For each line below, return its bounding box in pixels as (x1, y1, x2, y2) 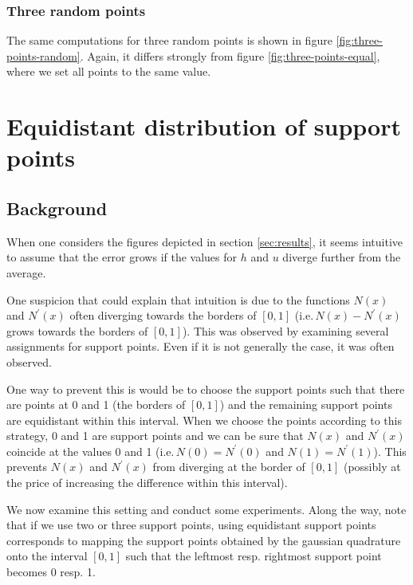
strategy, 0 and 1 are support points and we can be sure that (6, 427, 304, 444)
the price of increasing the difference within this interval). (6, 474, 288, 491)
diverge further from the (282, 249, 401, 265)
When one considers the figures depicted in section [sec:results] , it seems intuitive (6, 233, 403, 249)
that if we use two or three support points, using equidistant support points (6, 516, 376, 533)
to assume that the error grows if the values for (6, 249, 238, 265)
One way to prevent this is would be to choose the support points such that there (6, 380, 405, 397)
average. (6, 264, 46, 281)
